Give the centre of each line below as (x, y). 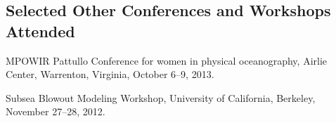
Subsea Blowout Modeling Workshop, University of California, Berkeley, (161, 97)
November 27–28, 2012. (56, 111)
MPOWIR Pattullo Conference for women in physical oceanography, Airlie (167, 60)
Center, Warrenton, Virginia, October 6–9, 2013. (110, 74)
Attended (40, 31)
